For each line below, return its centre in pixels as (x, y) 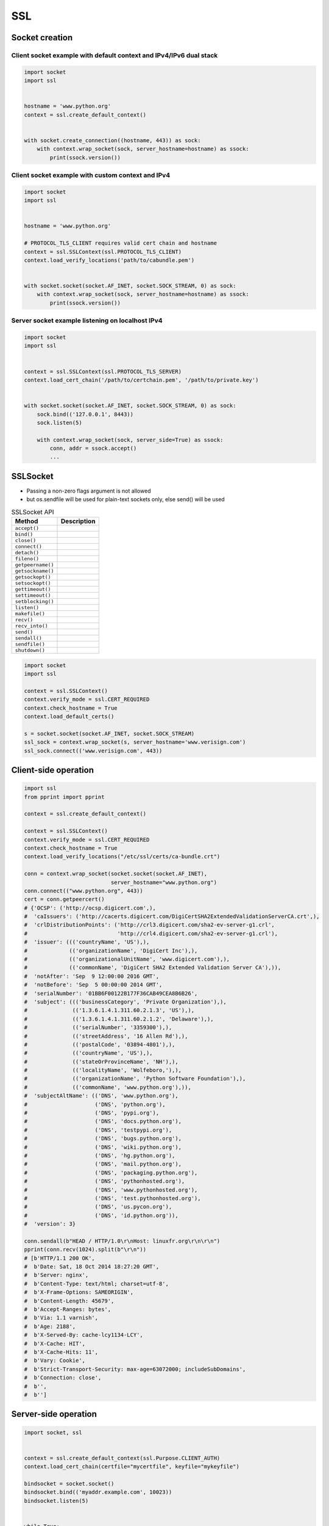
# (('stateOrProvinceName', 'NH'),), (101, 1061)
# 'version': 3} (50, 1224)
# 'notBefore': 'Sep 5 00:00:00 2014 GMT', (93, 985)
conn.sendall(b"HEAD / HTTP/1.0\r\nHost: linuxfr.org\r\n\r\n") (122, 1241)
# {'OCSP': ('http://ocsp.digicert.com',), (90, 908)
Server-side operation (54, 1414)
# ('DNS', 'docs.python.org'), (103, 1121)
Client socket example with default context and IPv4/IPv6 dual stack (115, 55)
